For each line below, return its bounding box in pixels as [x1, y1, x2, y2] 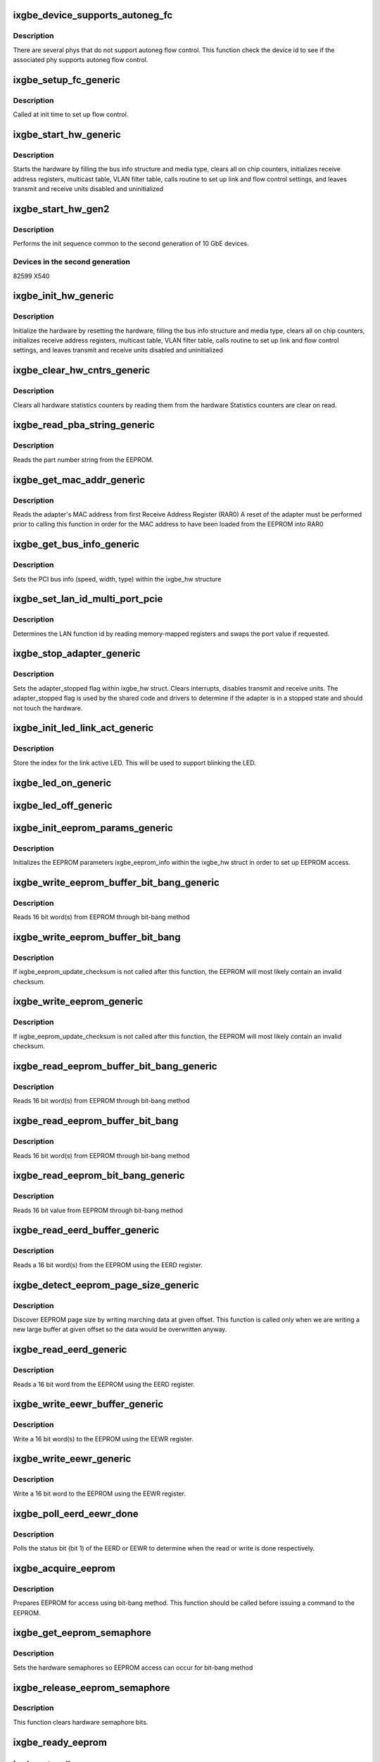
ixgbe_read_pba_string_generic [13, 419, 155, 431]
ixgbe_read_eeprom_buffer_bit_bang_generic [13, 1061, 217, 1072]
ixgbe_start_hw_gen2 [13, 203, 110, 215]
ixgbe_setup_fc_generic [13, 74, 121, 86]
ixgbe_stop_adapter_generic [13, 648, 141, 660]
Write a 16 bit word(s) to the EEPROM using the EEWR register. [13, 1434, 194, 1443]
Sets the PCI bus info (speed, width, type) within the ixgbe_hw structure [13, 574, 222, 583]
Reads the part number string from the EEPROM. [13, 455, 154, 464]
